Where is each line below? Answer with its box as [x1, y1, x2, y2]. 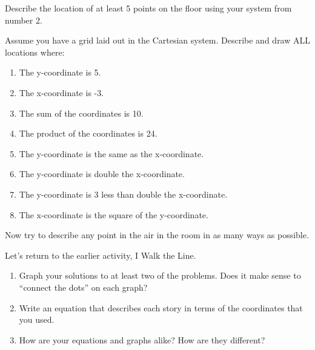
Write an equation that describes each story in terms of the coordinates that [19, 301, 303, 314]
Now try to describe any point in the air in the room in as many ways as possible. [5, 228, 309, 241]
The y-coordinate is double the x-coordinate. [19, 167, 185, 180]
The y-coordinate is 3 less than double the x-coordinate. [19, 187, 228, 200]
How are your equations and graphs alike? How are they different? [19, 333, 265, 346]
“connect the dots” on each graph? [19, 280, 148, 293]
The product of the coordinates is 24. [19, 127, 157, 140]
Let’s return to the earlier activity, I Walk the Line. [5, 248, 196, 261]
